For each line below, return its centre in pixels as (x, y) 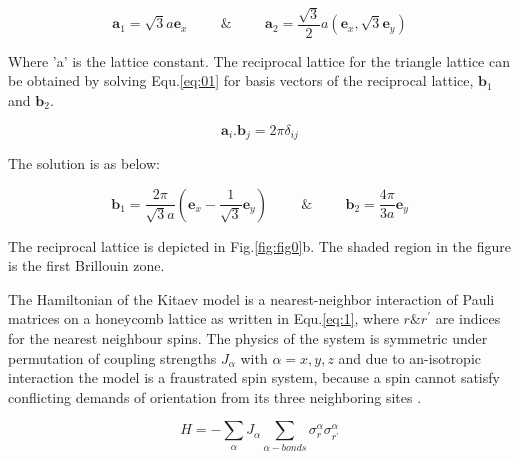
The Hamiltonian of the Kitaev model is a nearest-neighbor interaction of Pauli (251, 298)
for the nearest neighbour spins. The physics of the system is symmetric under (248, 338)
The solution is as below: (84, 163)
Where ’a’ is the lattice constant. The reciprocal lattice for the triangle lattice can (259, 60)
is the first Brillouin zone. (86, 265)
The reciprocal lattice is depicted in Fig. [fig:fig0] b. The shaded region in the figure (259, 245)
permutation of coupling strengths (112, 357)
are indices (468, 318)
